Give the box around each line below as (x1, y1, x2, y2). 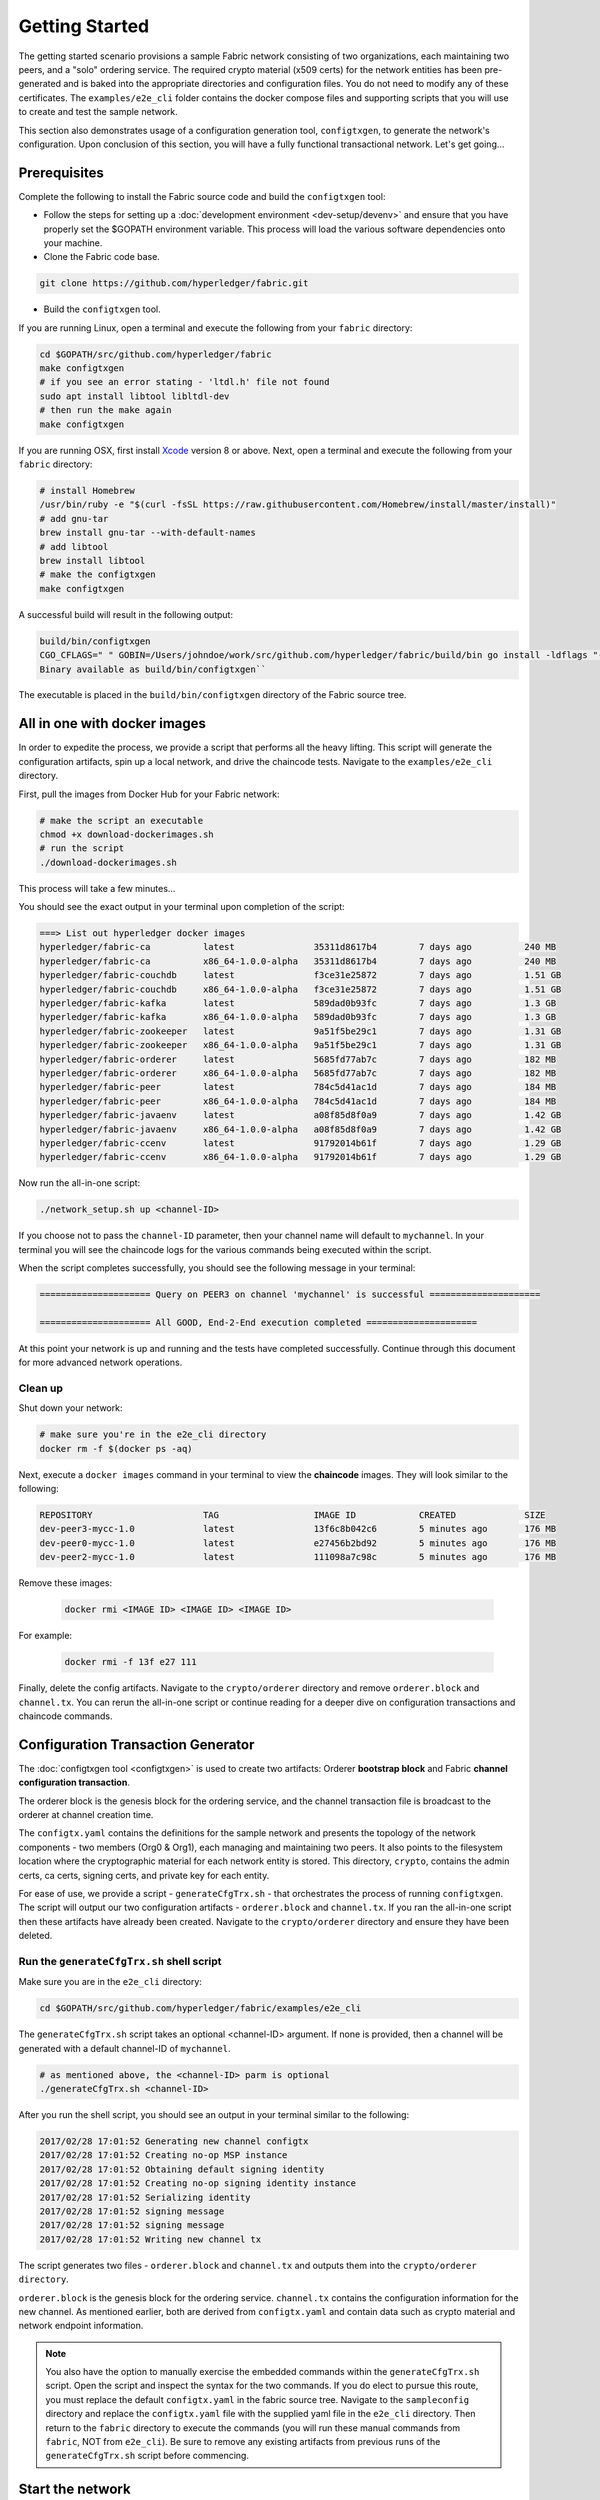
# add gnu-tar (39, 513, 109, 524)
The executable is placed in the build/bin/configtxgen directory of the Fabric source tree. (18, 689, 407, 701)
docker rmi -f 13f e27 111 (64, 1656, 197, 1668)
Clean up (18, 1381, 64, 1395)
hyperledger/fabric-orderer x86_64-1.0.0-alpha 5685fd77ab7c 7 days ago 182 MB (39, 1067, 557, 1079)
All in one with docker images (18, 715, 207, 732)
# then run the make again (39, 405, 172, 416)
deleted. (18, 1930, 53, 1942)
